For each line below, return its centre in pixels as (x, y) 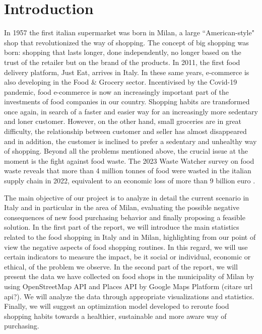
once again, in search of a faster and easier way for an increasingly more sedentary (131, 111)
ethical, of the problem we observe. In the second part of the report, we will (121, 266)
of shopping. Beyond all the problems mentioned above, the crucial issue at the (126, 151)
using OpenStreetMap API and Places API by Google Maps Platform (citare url (128, 286)
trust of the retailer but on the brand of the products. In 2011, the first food (122, 62)
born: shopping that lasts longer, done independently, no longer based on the (123, 52)
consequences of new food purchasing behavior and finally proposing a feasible (125, 217)
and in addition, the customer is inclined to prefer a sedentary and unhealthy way (130, 141)
